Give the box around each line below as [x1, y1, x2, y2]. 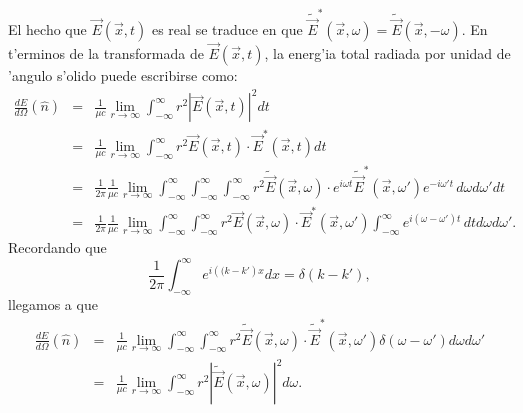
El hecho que [8, 18, 87, 39]
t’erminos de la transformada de [8, 43, 204, 64]
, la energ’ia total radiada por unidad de [264, 43, 511, 64]
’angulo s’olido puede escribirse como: [8, 65, 238, 86]
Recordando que [8, 237, 107, 258]
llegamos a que [8, 294, 98, 315]
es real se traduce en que [151, 18, 303, 39]
